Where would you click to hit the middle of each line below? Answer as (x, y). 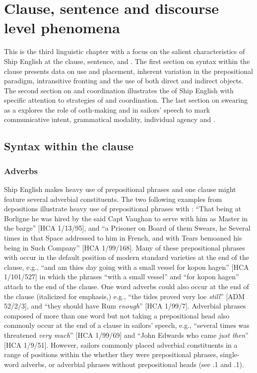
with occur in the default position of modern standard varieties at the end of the (127, 257)
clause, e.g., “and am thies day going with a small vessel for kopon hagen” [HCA (127, 267)
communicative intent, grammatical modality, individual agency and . (110, 119)
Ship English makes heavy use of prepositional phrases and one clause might (120, 189)
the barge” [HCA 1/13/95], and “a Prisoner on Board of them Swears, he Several (127, 228)
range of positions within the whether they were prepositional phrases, (111, 354)
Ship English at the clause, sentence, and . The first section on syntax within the (127, 61)
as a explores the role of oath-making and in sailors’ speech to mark (107, 109)
